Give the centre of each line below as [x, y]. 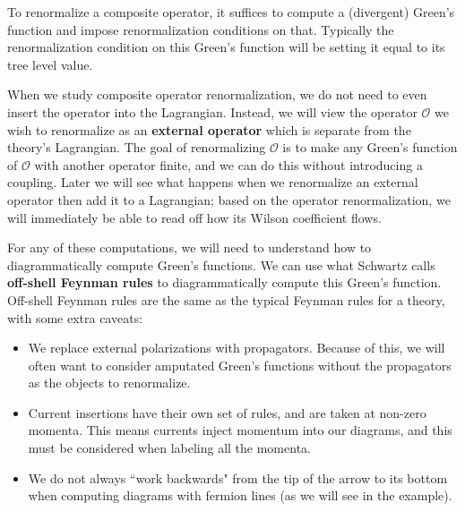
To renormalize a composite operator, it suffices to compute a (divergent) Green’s [231, 12]
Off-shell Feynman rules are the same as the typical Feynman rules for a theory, [226, 299]
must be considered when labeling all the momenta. [169, 448]
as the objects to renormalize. [109, 383]
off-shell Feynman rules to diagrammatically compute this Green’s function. [224, 282]
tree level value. [50, 64]
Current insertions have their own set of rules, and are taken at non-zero [227, 412]
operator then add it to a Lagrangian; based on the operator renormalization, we [229, 199]
